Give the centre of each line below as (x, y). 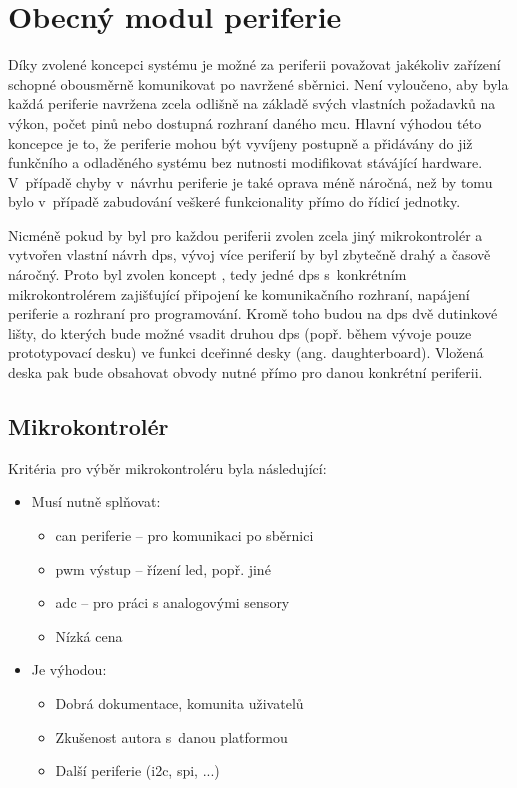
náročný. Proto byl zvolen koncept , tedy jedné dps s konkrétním (207, 274)
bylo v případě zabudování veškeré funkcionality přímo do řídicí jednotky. (234, 201)
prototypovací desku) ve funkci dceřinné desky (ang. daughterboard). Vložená (246, 352)
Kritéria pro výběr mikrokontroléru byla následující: (167, 467)
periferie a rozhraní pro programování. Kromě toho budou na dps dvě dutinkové (253, 313)
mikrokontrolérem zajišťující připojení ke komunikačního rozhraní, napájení (239, 293)
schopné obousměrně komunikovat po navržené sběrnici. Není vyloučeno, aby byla (258, 83)
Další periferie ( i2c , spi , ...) (137, 770)
